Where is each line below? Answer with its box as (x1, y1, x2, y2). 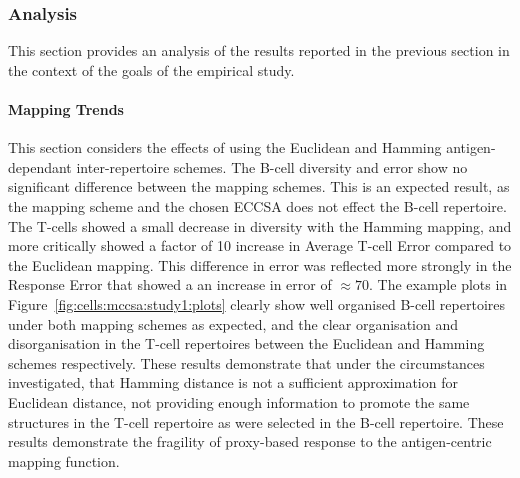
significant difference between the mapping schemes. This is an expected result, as (8, 176, 510, 197)
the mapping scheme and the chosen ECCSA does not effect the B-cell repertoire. (8, 195, 507, 216)
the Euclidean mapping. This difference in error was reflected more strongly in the (8, 254, 512, 275)
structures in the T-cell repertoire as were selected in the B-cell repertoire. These (8, 411, 504, 432)
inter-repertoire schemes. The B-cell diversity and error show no (76, 156, 468, 177)
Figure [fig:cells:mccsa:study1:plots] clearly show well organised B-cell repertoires (8, 293, 505, 314)
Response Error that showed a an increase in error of (8, 274, 332, 295)
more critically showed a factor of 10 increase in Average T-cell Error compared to (8, 235, 512, 256)
